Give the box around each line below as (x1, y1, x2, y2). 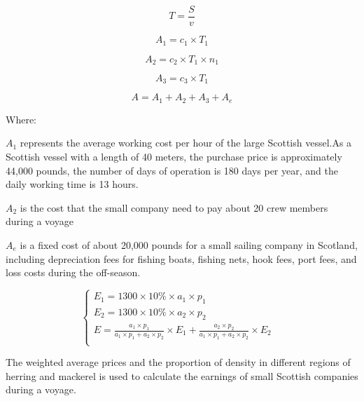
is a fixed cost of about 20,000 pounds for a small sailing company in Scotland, (20, 238, 358, 252)
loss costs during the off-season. (6, 265, 141, 280)
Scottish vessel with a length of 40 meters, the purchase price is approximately (6, 149, 342, 164)
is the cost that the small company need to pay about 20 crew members (20, 200, 328, 215)
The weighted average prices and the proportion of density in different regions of (6, 355, 351, 369)
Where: (6, 111, 36, 126)
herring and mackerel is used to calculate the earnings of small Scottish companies (6, 368, 358, 383)
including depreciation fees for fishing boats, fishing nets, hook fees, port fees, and (6, 251, 357, 266)
